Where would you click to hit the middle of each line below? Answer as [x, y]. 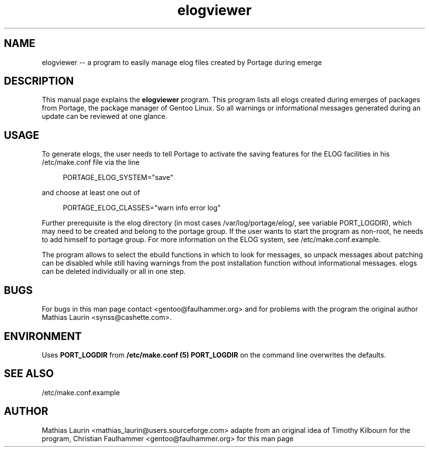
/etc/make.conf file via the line [91, 162]
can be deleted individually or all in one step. [114, 271]
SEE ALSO [29, 374]
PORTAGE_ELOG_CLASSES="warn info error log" [142, 208]
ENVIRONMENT [43, 336]
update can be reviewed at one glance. [105, 116]
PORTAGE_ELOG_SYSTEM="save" [118, 178]
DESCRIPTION [39, 81]
